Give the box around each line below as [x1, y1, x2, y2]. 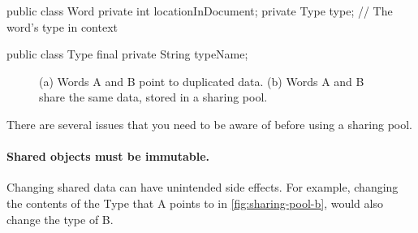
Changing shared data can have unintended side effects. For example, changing [6, 179, 399, 196]
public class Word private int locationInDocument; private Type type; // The [6, 2, 393, 19]
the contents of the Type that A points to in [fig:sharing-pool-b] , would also [6, 194, 383, 211]
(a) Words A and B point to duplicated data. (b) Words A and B [39, 72, 364, 89]
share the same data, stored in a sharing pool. [39, 88, 268, 106]
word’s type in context [6, 18, 119, 35]
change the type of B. [6, 210, 114, 227]
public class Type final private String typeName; [6, 45, 248, 63]
